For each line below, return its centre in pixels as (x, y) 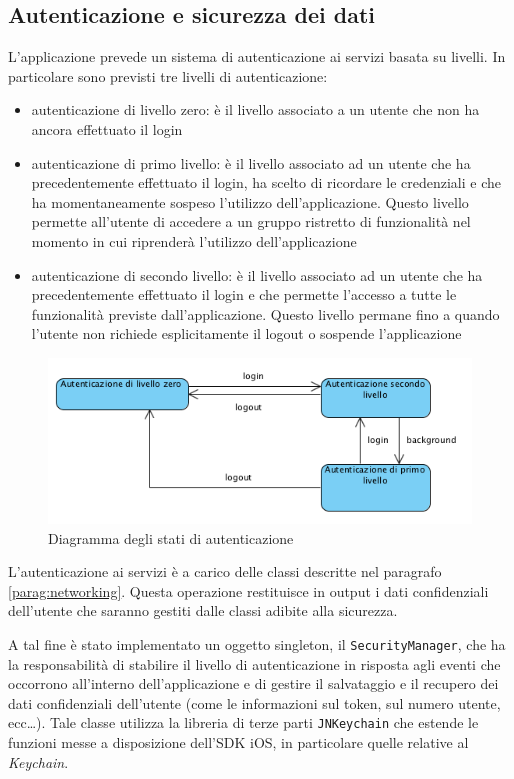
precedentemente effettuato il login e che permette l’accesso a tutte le (244, 294)
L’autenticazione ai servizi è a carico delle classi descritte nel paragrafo (225, 571)
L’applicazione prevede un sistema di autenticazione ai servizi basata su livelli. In (257, 56)
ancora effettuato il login (107, 128)
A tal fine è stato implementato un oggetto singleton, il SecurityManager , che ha (257, 643)
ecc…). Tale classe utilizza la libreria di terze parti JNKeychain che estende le (243, 722)
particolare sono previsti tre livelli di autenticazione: (168, 75)
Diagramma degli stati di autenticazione (171, 537)
